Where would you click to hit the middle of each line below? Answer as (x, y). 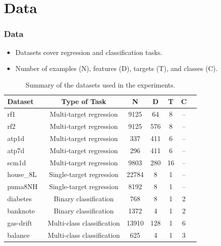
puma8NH (23, 186)
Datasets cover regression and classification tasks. (89, 52)
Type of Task (84, 101)
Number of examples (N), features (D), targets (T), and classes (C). (116, 68)
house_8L (22, 174)
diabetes (20, 199)
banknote (21, 210)
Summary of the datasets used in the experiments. (100, 84)
